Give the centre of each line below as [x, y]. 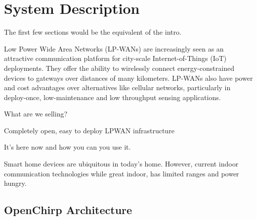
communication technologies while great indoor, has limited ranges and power [122, 173]
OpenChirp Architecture [68, 210]
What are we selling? [36, 114]
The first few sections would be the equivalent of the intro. [93, 32]
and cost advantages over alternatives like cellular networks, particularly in [117, 87]
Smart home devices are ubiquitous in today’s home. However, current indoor [121, 164]
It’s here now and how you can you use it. [67, 147]
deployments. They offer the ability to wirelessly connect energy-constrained [119, 68]
